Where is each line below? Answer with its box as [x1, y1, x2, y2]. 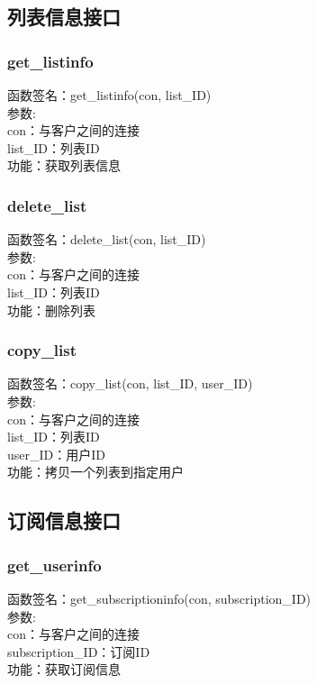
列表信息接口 [7, 3, 121, 31]
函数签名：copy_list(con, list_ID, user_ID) [7, 374, 253, 393]
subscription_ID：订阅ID [7, 642, 150, 661]
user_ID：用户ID [7, 444, 106, 463]
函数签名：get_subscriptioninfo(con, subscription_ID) [7, 588, 312, 607]
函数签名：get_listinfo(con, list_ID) [7, 86, 212, 104]
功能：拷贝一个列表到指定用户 [7, 462, 184, 481]
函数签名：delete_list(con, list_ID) [7, 230, 206, 249]
